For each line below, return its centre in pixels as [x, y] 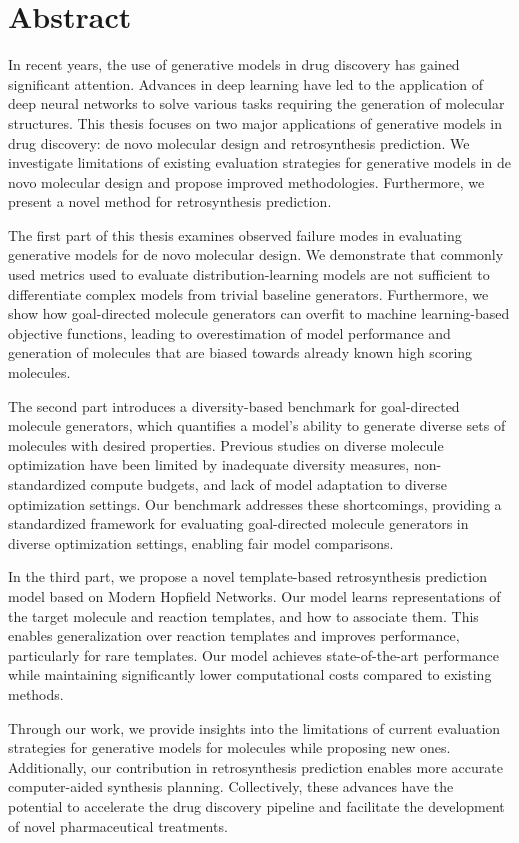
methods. [36, 693]
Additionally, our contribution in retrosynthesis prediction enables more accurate [255, 766]
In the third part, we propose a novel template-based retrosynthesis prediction [247, 576]
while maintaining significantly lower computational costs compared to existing [250, 674]
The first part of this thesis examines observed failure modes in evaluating [235, 234]
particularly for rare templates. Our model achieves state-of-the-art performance [253, 654]
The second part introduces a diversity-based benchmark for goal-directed [234, 405]
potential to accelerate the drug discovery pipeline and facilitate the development [256, 805]
